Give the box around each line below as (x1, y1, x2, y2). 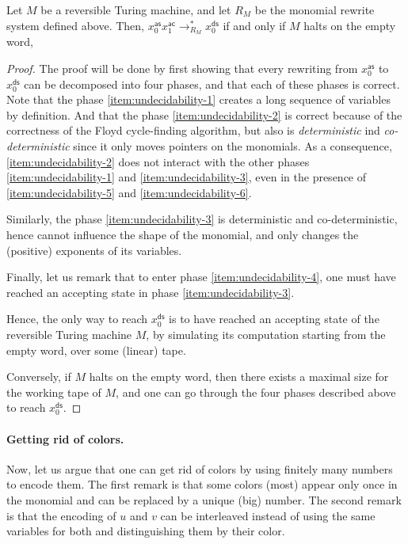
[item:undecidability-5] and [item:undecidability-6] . (6, 184, 252, 200)
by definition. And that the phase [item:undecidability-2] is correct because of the (6, 106, 402, 123)
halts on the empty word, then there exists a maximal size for (89, 368, 389, 385)
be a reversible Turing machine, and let (40, 2, 231, 17)
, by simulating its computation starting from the (146, 325, 386, 342)
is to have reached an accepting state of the (169, 310, 379, 327)
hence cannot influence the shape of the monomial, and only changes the (6, 226, 359, 242)
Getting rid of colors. (6, 430, 124, 447)
